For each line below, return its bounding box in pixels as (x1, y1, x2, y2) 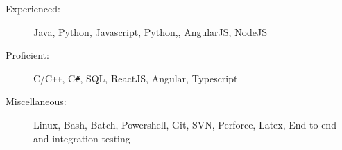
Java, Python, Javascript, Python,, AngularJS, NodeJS (33, 24, 268, 39)
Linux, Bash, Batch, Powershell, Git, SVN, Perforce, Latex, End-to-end (33, 118, 336, 132)
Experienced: (6, 1, 60, 15)
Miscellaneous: (6, 94, 67, 109)
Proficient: (6, 48, 49, 62)
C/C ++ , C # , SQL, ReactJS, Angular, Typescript (33, 71, 238, 85)
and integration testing (33, 131, 130, 145)
